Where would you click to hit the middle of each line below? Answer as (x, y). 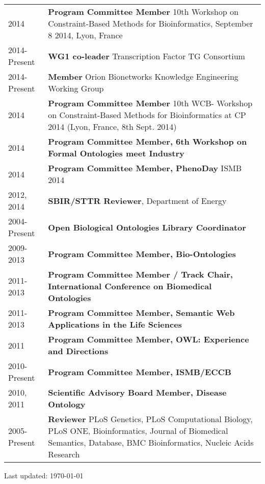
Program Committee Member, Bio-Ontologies (142, 253)
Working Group (76, 88)
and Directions (78, 351)
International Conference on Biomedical (130, 286)
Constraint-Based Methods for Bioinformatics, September (151, 23)
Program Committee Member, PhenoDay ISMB (145, 168)
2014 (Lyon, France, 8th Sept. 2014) (112, 126)
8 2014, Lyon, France (85, 35)
